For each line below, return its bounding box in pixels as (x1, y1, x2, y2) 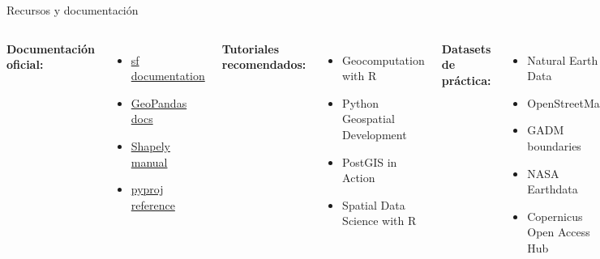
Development (342, 125, 407, 142)
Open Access (527, 223, 590, 240)
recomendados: (221, 56, 306, 73)
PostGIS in (342, 153, 397, 170)
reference (131, 196, 175, 213)
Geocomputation (342, 51, 425, 68)
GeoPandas (131, 94, 187, 111)
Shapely (131, 137, 170, 154)
